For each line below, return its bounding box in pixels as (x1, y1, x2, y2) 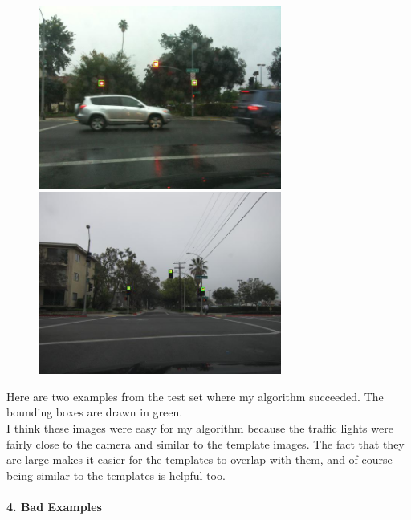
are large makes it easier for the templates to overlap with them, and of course (6, 451, 393, 468)
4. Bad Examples (6, 498, 102, 514)
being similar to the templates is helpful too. (6, 466, 226, 483)
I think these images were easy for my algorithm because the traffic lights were (6, 419, 393, 436)
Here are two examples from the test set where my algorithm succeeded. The (6, 388, 384, 404)
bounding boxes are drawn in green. (6, 404, 183, 420)
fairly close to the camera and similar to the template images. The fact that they (6, 435, 405, 452)
